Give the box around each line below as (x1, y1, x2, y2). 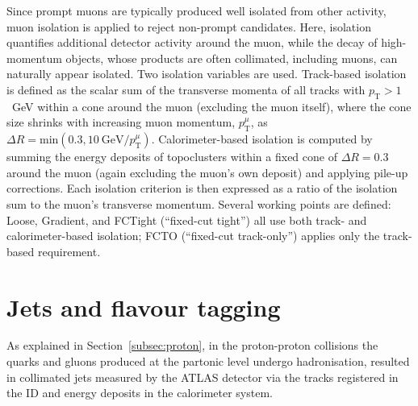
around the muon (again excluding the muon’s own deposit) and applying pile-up (6, 164, 408, 180)
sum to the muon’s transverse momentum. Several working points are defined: (6, 195, 391, 212)
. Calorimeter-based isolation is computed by (151, 130, 373, 147)
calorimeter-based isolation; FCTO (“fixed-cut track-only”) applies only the (6, 227, 380, 244)
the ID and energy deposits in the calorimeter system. (6, 384, 273, 401)
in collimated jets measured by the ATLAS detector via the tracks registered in (6, 368, 399, 385)
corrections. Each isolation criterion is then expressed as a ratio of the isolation (6, 180, 398, 197)
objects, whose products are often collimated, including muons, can (65, 49, 398, 66)
